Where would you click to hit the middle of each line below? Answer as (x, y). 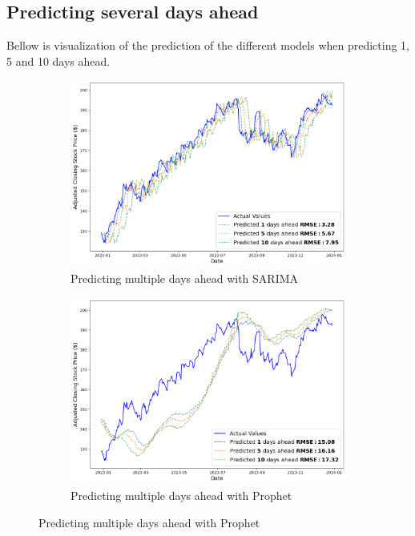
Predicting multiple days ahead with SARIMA (185, 278)
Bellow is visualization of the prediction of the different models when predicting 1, (208, 45)
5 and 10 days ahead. (58, 60)
